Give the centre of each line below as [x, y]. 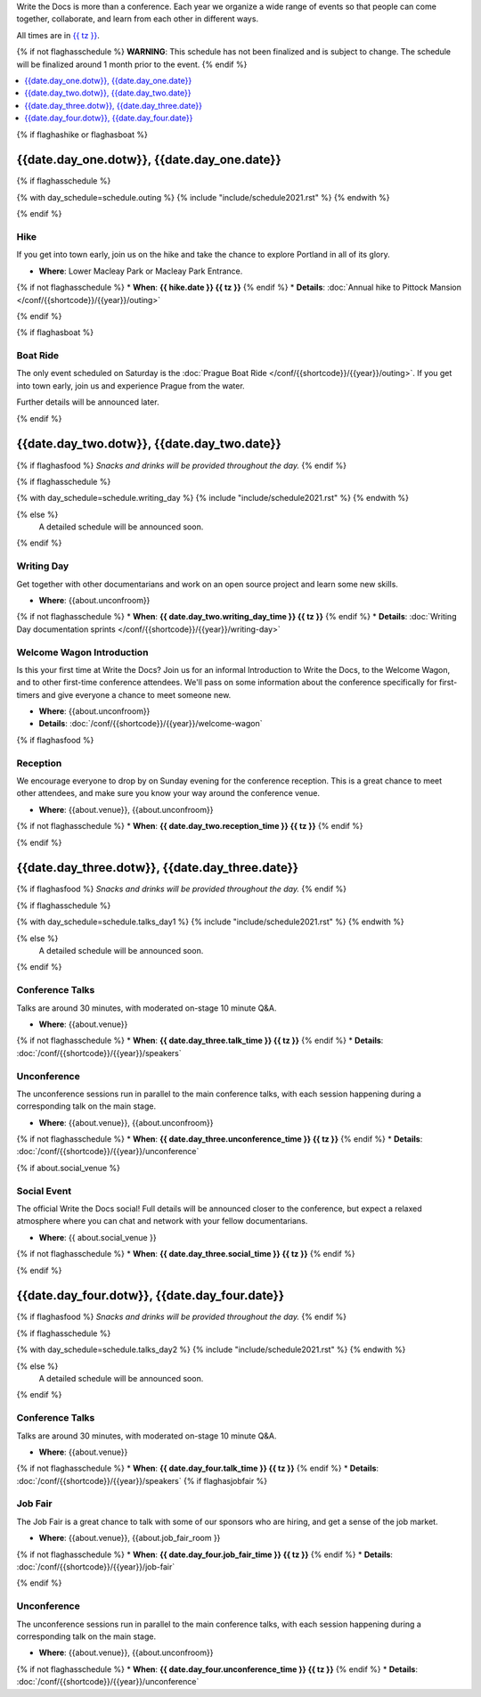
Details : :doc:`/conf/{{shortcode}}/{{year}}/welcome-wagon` [151, 724]
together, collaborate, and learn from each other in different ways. [137, 19]
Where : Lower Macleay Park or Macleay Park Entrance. [141, 271]
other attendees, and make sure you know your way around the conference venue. [168, 793]
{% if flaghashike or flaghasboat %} [82, 135]
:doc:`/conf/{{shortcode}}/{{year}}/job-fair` [96, 1567]
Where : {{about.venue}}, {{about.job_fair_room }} [130, 1538]
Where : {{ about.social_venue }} [98, 1237]
